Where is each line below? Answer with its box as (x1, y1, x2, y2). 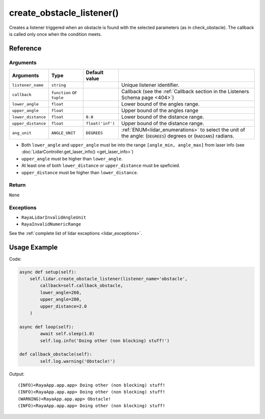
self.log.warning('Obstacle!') (40, 358, 115, 364)
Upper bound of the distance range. (121, 120, 205, 127)
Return (9, 182, 26, 188)
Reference (9, 44, 42, 52)
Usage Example (9, 243, 58, 251)
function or (51, 89, 77, 96)
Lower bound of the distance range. (121, 113, 204, 120)
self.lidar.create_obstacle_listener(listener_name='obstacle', (29, 276, 188, 282)
